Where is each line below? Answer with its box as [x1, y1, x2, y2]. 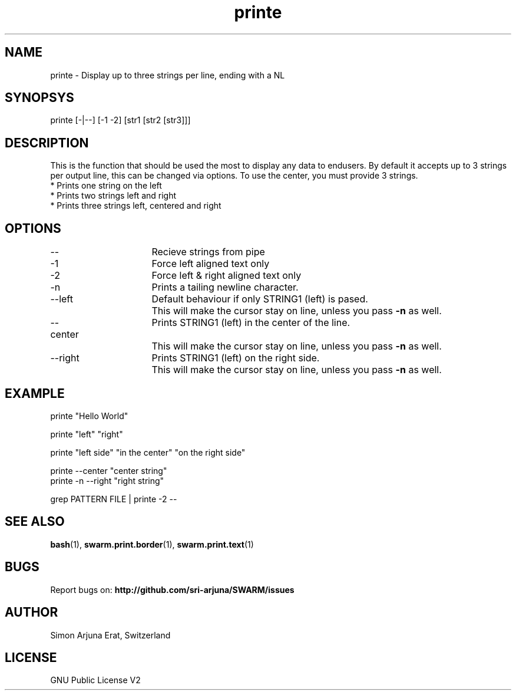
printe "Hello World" [50, 410, 128, 421]
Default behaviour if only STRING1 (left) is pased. [151, 293, 368, 305]
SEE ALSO [5, 514, 65, 529]
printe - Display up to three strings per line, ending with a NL [50, 70, 285, 80]
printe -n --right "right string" [50, 475, 164, 486]
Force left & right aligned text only [151, 269, 302, 282]
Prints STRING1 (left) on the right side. [151, 352, 320, 364]
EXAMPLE [5, 386, 65, 401]
